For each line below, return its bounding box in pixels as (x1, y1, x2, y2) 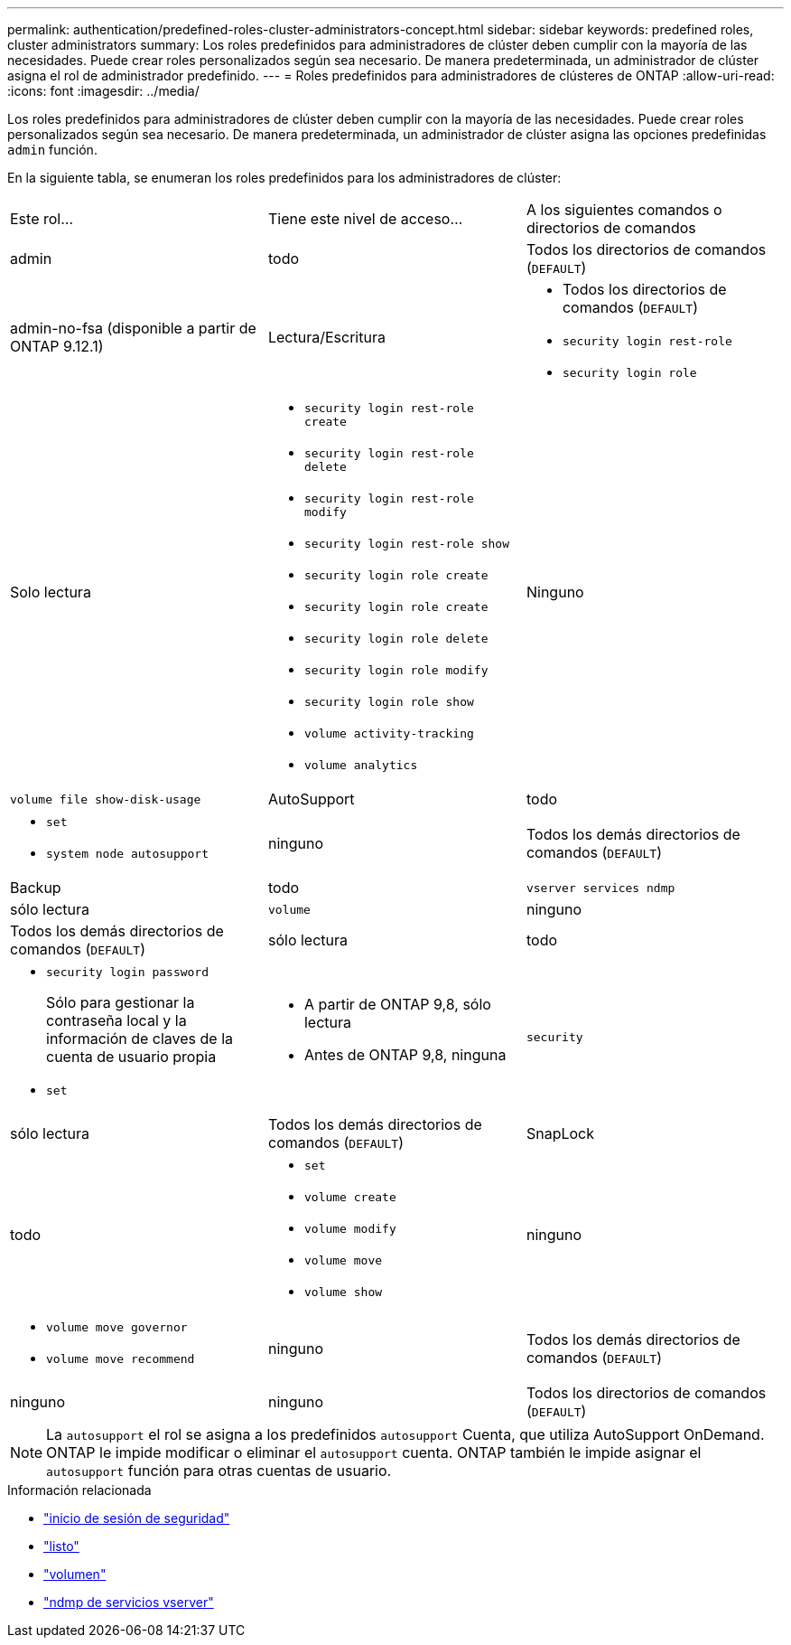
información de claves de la (46, 1029, 234, 1048)
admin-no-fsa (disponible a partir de (10, 319, 256, 337)
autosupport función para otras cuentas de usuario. (46, 1462, 392, 1480)
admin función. (7, 142, 98, 157)
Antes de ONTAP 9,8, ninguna (303, 1046, 507, 1064)
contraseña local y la (46, 1011, 187, 1029)
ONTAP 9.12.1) (10, 337, 104, 355)
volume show (303, 1285, 383, 1299)
